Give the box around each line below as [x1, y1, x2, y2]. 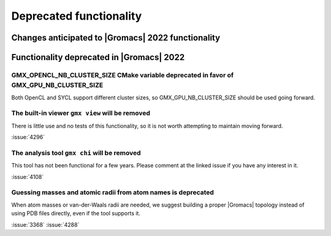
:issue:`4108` [11, 173, 44, 180]
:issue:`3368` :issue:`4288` [11, 221, 80, 228]
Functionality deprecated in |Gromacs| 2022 [11, 52, 185, 63]
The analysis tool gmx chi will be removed [11, 148, 141, 157]
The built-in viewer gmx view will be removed [11, 109, 150, 118]
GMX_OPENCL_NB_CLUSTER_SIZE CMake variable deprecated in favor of [11, 70, 234, 79]
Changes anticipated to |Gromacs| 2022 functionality [11, 32, 221, 43]
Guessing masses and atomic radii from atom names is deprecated [11, 188, 215, 197]
